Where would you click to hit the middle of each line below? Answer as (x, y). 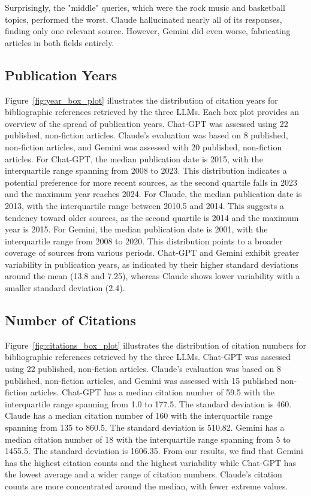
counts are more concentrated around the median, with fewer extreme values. (147, 486)
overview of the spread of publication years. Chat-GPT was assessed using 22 (147, 123)
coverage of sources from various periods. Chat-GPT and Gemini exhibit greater (152, 252)
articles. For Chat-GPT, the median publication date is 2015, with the (134, 158)
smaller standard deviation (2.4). (65, 288)
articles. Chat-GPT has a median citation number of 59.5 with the (153, 392)
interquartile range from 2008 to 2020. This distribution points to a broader (144, 241)
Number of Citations (70, 320)
